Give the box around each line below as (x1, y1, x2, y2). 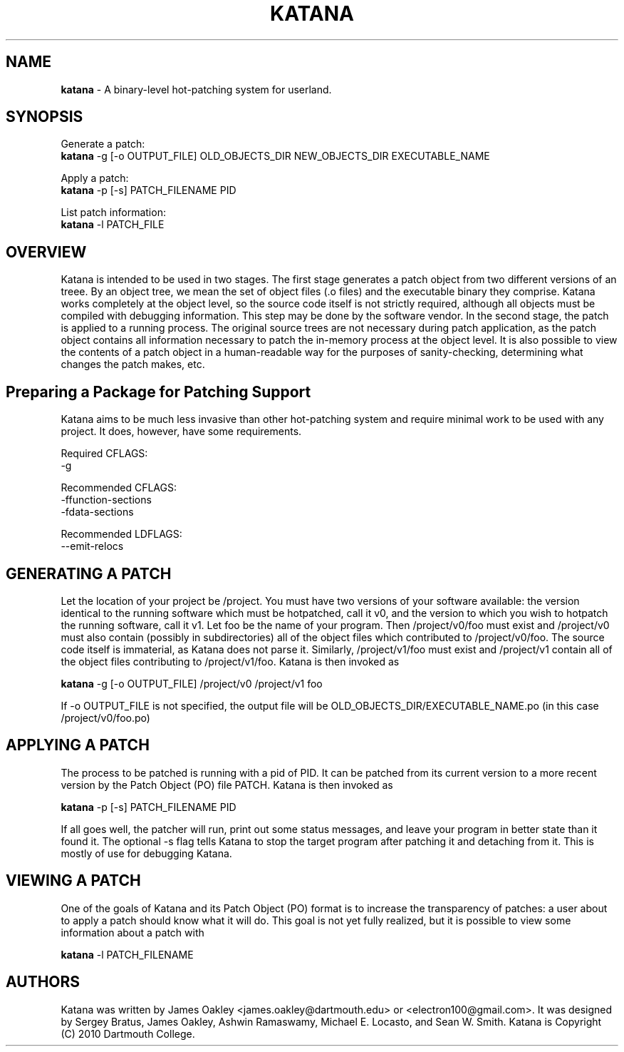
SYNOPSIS (6, 108, 83, 126)
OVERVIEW (6, 242, 87, 261)
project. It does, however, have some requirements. (61, 425, 302, 438)
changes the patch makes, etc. (61, 358, 205, 371)
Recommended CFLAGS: (61, 481, 177, 494)
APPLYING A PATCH (6, 736, 150, 755)
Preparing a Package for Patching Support (6, 382, 311, 401)
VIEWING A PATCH (6, 872, 141, 890)
